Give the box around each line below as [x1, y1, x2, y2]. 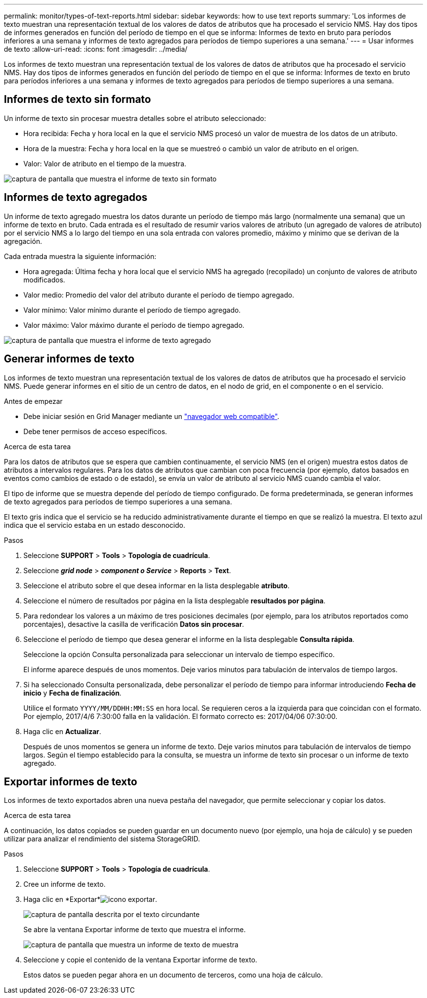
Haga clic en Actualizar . [23, 727, 101, 736]
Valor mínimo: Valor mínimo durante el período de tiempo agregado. [23, 305, 241, 314]
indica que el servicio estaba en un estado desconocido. [4, 520, 185, 529]
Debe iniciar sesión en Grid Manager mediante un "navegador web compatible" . [23, 412, 279, 420]
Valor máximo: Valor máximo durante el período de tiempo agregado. [23, 320, 245, 329]
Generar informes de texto [4, 353, 135, 365]
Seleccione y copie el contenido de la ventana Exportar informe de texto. [23, 956, 257, 964]
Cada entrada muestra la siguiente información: [4, 252, 156, 260]
